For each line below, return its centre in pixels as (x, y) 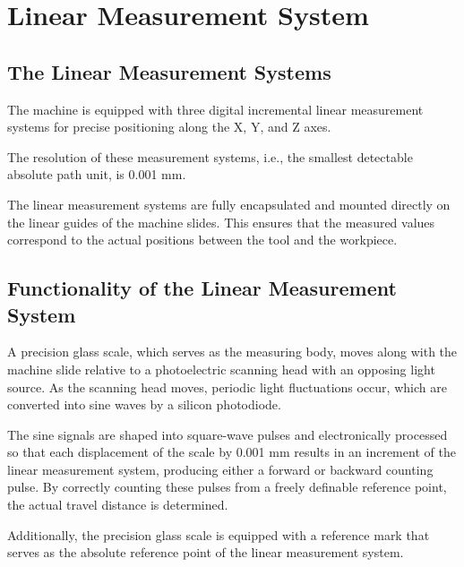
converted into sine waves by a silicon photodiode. (144, 404)
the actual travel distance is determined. (118, 505)
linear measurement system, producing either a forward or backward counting (220, 469)
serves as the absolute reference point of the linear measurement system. (206, 552)
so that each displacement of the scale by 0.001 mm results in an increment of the (232, 452)
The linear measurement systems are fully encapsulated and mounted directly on (229, 204)
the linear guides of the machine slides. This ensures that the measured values (221, 222)
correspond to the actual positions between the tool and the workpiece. (202, 240)
